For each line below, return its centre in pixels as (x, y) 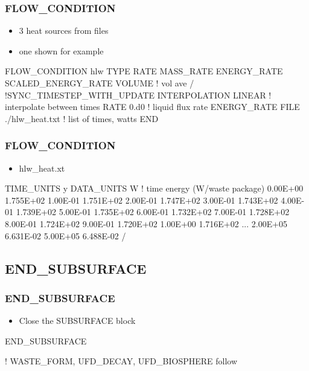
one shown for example (61, 50)
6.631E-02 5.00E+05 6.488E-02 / (65, 235)
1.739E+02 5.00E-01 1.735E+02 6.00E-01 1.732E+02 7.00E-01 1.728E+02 (153, 212)
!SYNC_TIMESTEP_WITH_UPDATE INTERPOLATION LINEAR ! (138, 95)
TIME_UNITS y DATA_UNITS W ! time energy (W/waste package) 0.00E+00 (154, 188)
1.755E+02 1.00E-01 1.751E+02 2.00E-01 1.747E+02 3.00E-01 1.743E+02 (142, 200)
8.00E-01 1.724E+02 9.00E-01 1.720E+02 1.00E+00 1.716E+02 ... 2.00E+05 (146, 223)
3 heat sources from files (64, 31)
